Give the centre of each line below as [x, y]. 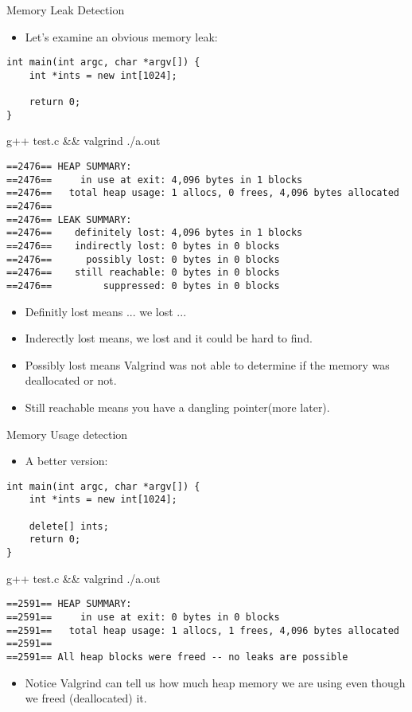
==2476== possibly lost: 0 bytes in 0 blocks [143, 259]
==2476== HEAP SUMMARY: [69, 167]
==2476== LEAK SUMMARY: [69, 219]
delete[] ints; [69, 526]
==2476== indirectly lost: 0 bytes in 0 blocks [143, 246]
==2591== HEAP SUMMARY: [69, 604]
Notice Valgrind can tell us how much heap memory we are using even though [215, 682]
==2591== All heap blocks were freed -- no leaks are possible [177, 657]
